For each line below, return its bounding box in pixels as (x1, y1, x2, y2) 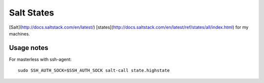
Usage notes (9, 44, 48, 52)
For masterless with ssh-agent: (9, 56, 72, 62)
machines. (9, 31, 30, 36)
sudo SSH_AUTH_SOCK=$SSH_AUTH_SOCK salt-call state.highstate (18, 68, 170, 73)
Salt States (9, 7, 54, 18)
